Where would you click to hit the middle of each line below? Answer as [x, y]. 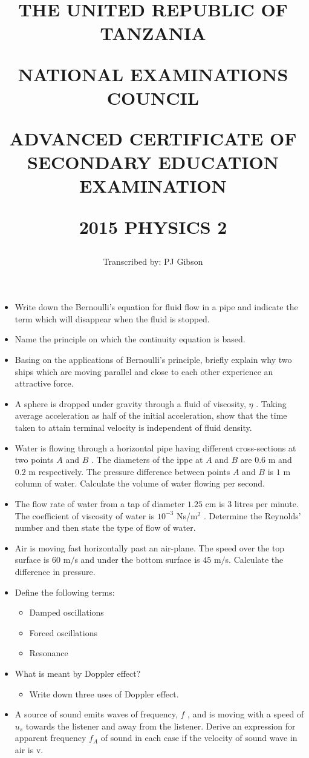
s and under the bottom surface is [137, 560]
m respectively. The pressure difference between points [129, 471]
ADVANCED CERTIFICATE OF [153, 138]
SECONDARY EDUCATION [153, 162]
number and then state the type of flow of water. [105, 527]
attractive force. [44, 383]
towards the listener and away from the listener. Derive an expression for [161, 726]
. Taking [271, 403]
